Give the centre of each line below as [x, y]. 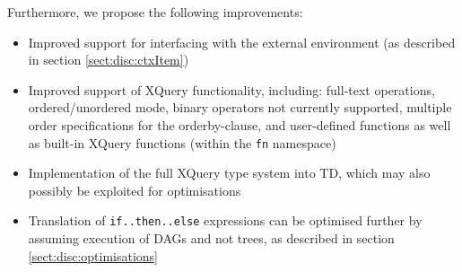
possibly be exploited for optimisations [135, 190]
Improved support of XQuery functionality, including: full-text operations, [231, 89]
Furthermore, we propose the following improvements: [155, 12]
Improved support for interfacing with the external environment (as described [242, 42]
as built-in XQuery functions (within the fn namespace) [182, 142]
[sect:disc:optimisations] [93, 255]
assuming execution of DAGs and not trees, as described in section [211, 238]
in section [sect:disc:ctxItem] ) [109, 60]
